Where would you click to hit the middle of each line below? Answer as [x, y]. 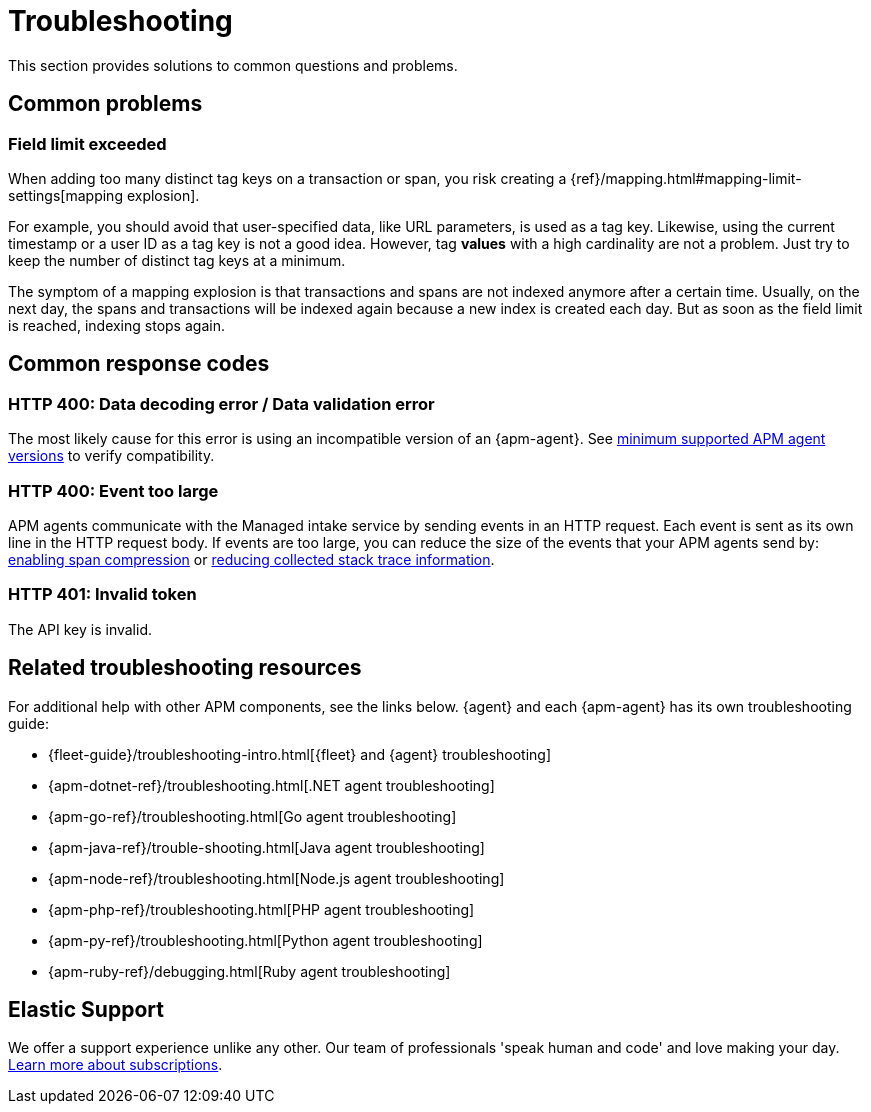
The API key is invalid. [80, 629]
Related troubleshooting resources [185, 668]
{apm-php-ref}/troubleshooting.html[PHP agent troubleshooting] [261, 909]
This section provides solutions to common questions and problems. [233, 65]
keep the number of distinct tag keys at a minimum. [177, 260]
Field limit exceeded [87, 143]
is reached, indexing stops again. [116, 325]
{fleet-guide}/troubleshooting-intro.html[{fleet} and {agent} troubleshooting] [300, 754]
